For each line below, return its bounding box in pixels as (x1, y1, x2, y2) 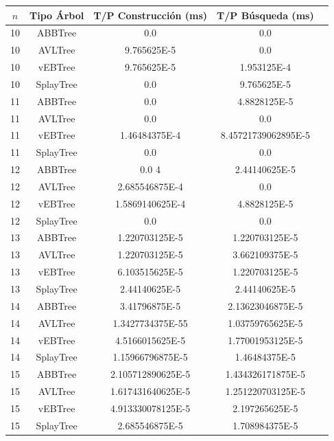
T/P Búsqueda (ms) (217, 8, 314, 22)
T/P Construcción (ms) (93, 8, 208, 22)
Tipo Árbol (29, 8, 84, 22)
